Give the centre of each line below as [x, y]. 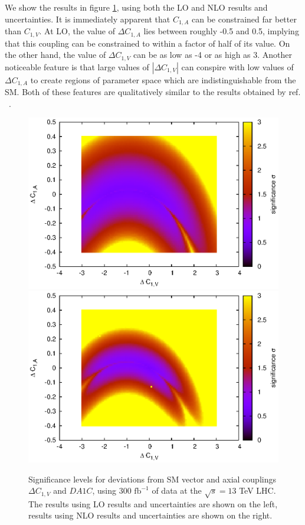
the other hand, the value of [55, 55]
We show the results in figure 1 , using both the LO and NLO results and [136, 7]
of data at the [177, 490]
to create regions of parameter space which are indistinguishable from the [163, 79]
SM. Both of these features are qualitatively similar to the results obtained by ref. [153, 92]
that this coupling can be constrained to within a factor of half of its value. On [147, 43]
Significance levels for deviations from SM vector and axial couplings [152, 479]
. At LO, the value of [77, 31]
